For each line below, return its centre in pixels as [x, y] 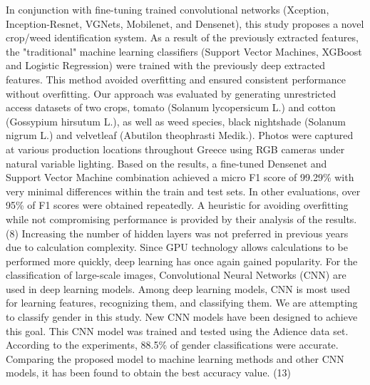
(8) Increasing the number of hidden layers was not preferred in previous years [177, 233]
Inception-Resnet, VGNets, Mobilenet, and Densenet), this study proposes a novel [185, 23]
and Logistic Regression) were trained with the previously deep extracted [166, 65]
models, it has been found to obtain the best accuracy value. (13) [149, 373]
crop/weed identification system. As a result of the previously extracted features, [182, 37]
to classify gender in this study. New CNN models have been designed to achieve [182, 317]
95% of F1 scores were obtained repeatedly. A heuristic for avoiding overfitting [177, 205]
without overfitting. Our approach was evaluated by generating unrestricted [171, 93]
